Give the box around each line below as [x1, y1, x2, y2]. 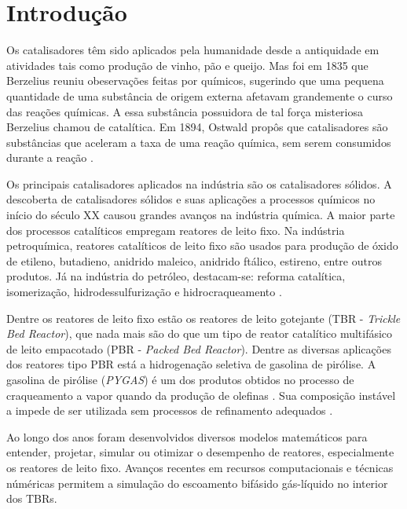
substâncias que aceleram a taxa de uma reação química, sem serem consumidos [6, 134, 391, 150]
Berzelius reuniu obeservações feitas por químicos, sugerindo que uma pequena [6, 72, 384, 89]
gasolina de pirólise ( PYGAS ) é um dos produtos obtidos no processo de [6, 372, 354, 387]
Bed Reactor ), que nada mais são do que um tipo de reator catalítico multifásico [6, 325, 393, 342]
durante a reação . [6, 149, 93, 166]
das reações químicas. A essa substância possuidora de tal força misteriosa [6, 103, 364, 119]
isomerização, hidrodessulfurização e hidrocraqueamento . [6, 284, 282, 300]
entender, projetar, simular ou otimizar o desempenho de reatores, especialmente [6, 444, 394, 460]
